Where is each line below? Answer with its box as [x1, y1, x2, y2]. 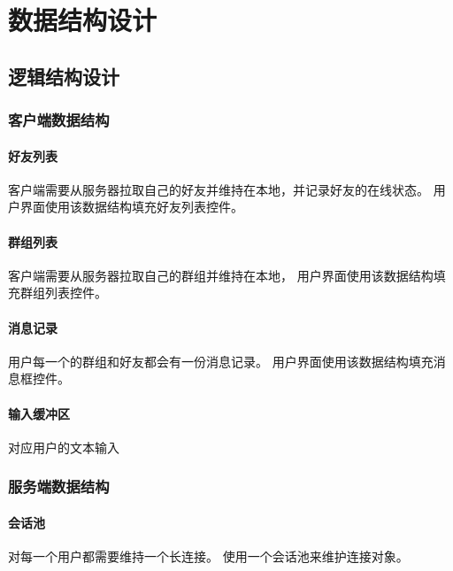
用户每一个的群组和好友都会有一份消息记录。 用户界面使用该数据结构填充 [8, 351, 434, 370]
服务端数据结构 [8, 475, 110, 498]
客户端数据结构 [8, 109, 110, 131]
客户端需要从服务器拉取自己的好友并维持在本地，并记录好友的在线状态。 [8, 180, 429, 198]
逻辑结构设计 [8, 62, 119, 89]
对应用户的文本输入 [8, 437, 119, 456]
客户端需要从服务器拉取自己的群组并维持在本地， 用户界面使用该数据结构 [8, 266, 434, 284]
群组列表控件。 [19, 283, 107, 302]
